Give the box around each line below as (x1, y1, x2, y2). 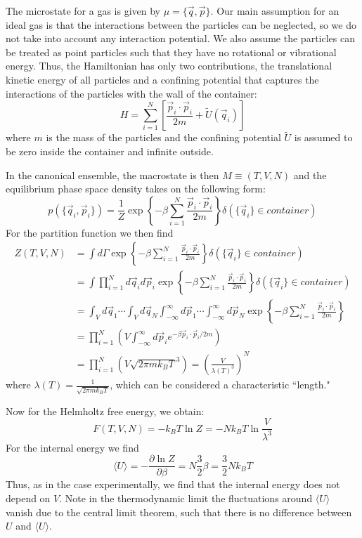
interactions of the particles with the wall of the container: (6, 86, 257, 100)
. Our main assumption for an (210, 4, 340, 18)
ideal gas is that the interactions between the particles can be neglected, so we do (6, 17, 356, 32)
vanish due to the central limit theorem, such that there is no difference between (6, 504, 352, 519)
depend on (6, 490, 51, 505)
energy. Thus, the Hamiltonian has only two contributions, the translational (6, 58, 332, 73)
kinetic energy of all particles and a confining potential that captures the (6, 72, 319, 86)
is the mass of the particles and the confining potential (46, 130, 281, 145)
